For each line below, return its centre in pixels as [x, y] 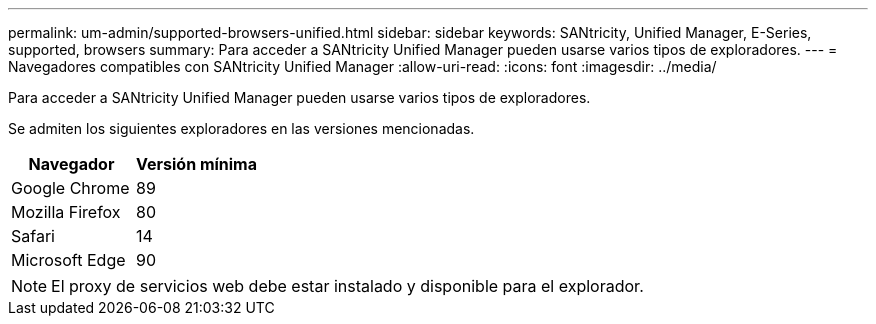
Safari [33, 236]
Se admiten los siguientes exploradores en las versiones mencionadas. [241, 128]
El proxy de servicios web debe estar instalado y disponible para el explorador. [347, 286]
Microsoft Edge [68, 260]
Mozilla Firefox [66, 212]
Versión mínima [196, 164]
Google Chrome [70, 188]
